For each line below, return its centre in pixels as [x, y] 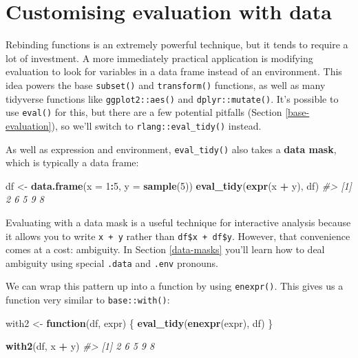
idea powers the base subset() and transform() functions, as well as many [166, 84]
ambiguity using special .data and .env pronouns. [112, 262]
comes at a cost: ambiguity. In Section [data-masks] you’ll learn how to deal [165, 249]
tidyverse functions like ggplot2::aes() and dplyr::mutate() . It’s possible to [172, 98]
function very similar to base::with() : [88, 300]
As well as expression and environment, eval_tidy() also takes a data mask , [171, 149]
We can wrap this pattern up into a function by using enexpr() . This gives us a [175, 286]
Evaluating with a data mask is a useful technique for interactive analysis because [178, 222]
